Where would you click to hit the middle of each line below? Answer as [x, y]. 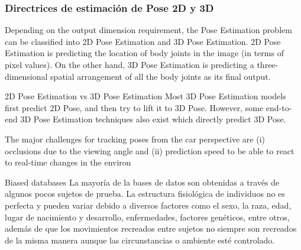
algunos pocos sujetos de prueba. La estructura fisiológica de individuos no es [145, 194]
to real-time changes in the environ [68, 162]
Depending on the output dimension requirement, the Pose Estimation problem [148, 30]
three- [268, 64]
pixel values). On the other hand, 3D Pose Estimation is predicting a [130, 64]
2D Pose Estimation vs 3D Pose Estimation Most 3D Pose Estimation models [145, 96]
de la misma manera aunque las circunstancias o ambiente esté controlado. [140, 240]
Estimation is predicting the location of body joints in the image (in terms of [144, 53]
